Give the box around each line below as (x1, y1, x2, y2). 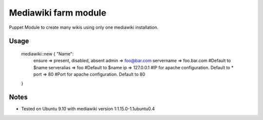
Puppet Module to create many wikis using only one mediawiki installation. (9, 24, 158, 30)
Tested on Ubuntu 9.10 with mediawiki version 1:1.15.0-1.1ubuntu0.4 (21, 106, 155, 112)
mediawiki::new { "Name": (21, 51, 74, 57)
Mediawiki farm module (9, 7, 107, 18)
